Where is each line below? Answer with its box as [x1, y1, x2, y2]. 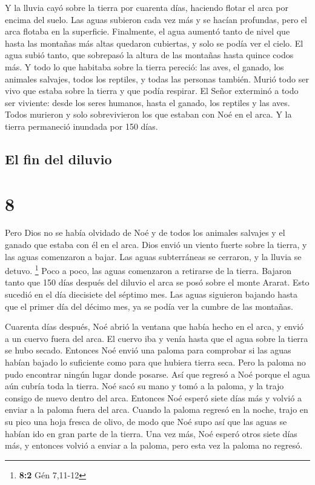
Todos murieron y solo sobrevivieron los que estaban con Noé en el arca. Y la [5, 108, 292, 121]
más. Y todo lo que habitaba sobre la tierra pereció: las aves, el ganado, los [5, 60, 284, 73]
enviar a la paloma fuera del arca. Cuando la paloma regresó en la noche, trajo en [5, 403, 308, 416]
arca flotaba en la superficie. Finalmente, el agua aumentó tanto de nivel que [5, 25, 290, 38]
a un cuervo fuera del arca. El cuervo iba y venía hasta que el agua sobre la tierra [5, 332, 308, 344]
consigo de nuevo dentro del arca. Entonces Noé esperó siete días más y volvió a [5, 391, 302, 404]
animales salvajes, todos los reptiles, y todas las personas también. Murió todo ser [5, 72, 309, 85]
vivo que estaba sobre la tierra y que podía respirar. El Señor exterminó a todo [5, 84, 299, 97]
